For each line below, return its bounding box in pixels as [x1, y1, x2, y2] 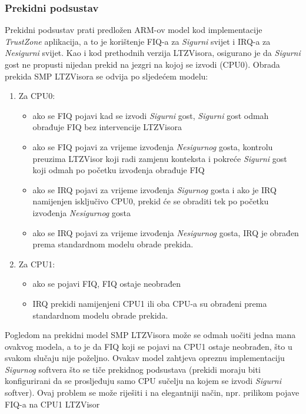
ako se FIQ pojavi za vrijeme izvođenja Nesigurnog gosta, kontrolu [32, 140, 273, 153]
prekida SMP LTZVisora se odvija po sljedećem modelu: [5, 69, 208, 82]
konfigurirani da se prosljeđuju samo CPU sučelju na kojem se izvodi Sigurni [5, 375, 281, 387]
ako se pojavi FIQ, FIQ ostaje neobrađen [32, 277, 181, 290]
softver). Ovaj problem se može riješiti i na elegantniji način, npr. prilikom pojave [5, 386, 300, 399]
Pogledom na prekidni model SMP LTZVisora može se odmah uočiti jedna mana [5, 329, 296, 341]
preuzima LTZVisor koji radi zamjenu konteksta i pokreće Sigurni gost [32, 152, 287, 164]
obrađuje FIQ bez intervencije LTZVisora [32, 121, 182, 133]
